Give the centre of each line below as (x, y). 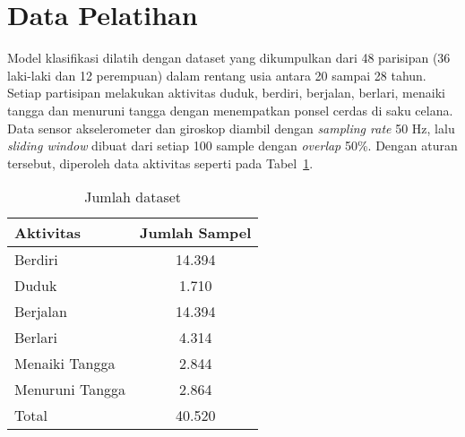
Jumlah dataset (133, 197)
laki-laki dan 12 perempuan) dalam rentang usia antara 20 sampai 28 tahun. (217, 75)
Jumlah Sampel (196, 233)
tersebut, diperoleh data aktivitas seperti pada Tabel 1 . (160, 163)
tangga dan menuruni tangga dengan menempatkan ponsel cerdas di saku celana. (230, 110)
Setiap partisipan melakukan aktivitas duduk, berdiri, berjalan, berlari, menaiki (226, 93)
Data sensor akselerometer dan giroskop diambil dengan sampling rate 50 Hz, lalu (231, 128)
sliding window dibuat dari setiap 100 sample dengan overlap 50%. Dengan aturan (232, 146)
